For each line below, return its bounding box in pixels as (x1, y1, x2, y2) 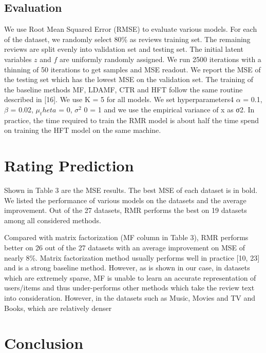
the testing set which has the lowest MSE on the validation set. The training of (4, 74, 254, 85)
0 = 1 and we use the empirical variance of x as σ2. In (84, 104, 255, 114)
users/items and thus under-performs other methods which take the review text (4, 282, 255, 293)
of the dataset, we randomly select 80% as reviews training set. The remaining (4, 33, 251, 44)
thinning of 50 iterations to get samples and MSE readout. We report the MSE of (4, 64, 261, 74)
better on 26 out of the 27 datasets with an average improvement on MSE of (4, 242, 245, 253)
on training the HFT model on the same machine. (4, 125, 161, 135)
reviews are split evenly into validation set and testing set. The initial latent (4, 44, 243, 54)
